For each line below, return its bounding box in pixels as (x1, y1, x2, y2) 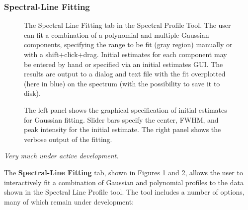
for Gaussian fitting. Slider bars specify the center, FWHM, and (24, 114, 219, 125)
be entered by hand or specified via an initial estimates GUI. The (24, 59, 223, 69)
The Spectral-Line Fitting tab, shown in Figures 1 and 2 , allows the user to (4, 167, 243, 177)
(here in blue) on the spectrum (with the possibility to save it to (24, 78, 220, 88)
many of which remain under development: (4, 196, 134, 207)
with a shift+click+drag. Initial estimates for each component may (24, 49, 227, 59)
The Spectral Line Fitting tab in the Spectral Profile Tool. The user (24, 20, 231, 30)
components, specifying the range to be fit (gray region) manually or (24, 39, 233, 50)
